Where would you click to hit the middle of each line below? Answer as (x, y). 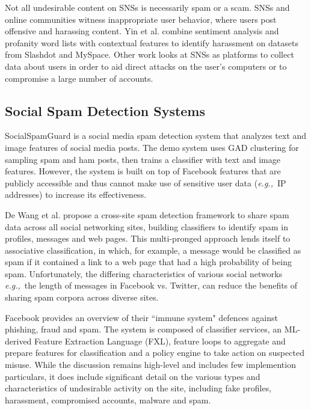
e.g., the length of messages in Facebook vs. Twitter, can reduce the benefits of (151, 285)
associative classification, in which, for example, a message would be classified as (153, 250)
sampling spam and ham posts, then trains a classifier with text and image (143, 159)
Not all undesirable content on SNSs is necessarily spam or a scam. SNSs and (147, 7)
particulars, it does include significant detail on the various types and (133, 376)
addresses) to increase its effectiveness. (76, 194)
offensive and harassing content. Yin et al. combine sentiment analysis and (142, 31)
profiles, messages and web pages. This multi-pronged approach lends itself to (148, 238)
